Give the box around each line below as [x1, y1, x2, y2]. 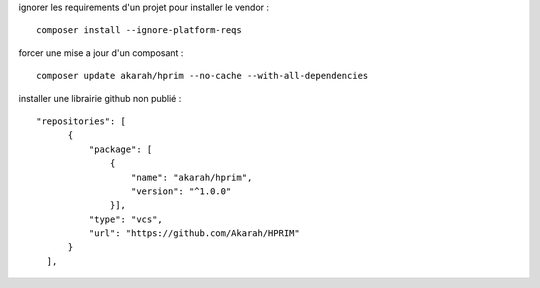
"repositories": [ [36, 115, 127, 127]
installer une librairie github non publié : [18, 92, 182, 104]
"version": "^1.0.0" [130, 185, 232, 197]
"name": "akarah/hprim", [130, 171, 253, 183]
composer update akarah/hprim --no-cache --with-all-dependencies [36, 70, 369, 82]
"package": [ [88, 143, 153, 155]
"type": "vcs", [88, 213, 164, 225]
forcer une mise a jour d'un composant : [18, 46, 184, 59]
